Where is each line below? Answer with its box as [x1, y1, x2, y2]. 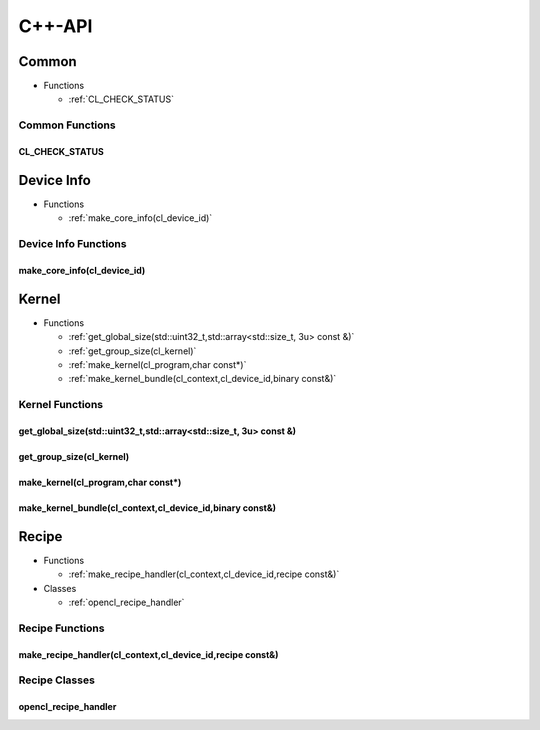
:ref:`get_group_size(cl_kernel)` [68, 345, 197, 357]
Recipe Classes [18, 673, 95, 687]
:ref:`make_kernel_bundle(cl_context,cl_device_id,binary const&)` [68, 373, 337, 385]
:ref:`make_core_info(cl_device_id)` [68, 212, 213, 224]
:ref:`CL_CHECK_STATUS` [68, 93, 175, 105]
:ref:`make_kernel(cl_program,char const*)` [68, 358, 247, 370]
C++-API [18, 15, 93, 37]
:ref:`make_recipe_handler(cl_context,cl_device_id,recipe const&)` [68, 568, 340, 580]
